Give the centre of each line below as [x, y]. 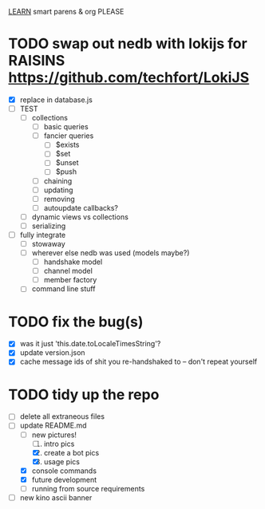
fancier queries [69, 136]
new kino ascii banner [56, 497]
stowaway [48, 243]
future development [64, 479]
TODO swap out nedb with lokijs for [128, 44]
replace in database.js [56, 100]
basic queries [66, 127]
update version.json [52, 353]
